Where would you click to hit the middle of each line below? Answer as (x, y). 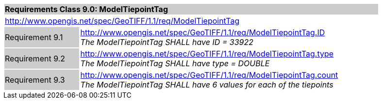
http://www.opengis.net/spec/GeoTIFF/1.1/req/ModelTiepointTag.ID (203, 32)
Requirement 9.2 (35, 59)
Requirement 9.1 (34, 37)
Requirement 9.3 (35, 80)
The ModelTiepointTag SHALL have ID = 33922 (167, 42)
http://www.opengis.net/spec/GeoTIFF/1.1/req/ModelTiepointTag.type (207, 54)
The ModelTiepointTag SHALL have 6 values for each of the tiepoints (207, 85)
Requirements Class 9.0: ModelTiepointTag (86, 9)
